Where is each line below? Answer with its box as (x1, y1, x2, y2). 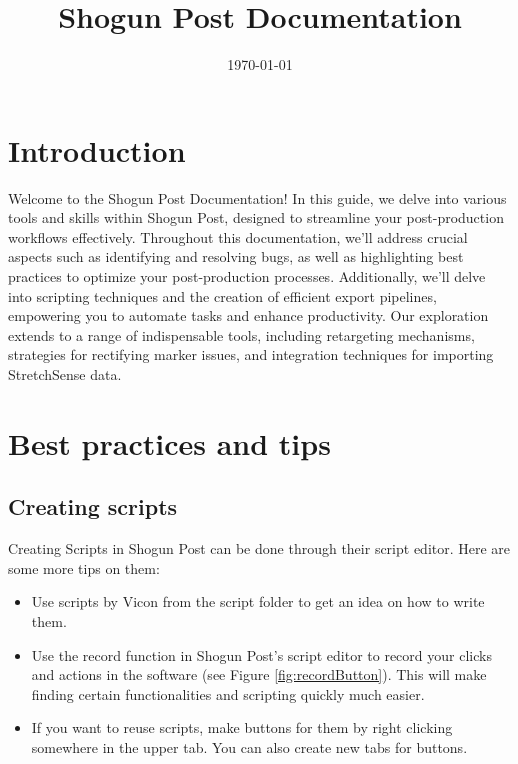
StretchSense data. (8, 364, 122, 384)
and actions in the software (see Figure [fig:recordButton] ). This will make (31, 664, 487, 685)
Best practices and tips (8, 422, 331, 463)
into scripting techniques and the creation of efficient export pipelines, (8, 285, 437, 306)
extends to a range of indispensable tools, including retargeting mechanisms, (8, 324, 475, 345)
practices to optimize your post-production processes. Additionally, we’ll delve (8, 266, 486, 287)
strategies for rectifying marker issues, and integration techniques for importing (8, 344, 494, 365)
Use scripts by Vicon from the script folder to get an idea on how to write (31, 591, 485, 612)
